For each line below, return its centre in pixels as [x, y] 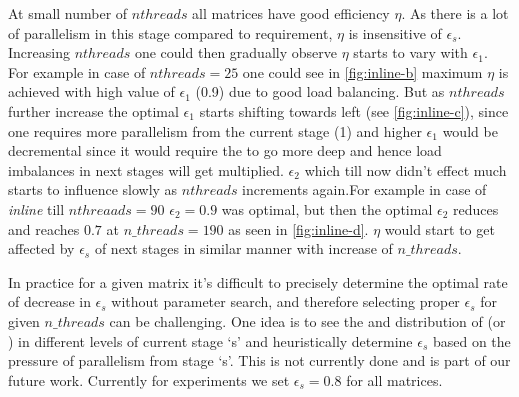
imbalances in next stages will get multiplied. [146, 169]
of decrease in [49, 301]
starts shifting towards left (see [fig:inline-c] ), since [354, 110]
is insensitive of [395, 32]
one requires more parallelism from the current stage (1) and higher [215, 130]
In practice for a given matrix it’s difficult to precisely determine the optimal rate [258, 281]
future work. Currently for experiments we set [149, 379]
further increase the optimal [93, 110]
